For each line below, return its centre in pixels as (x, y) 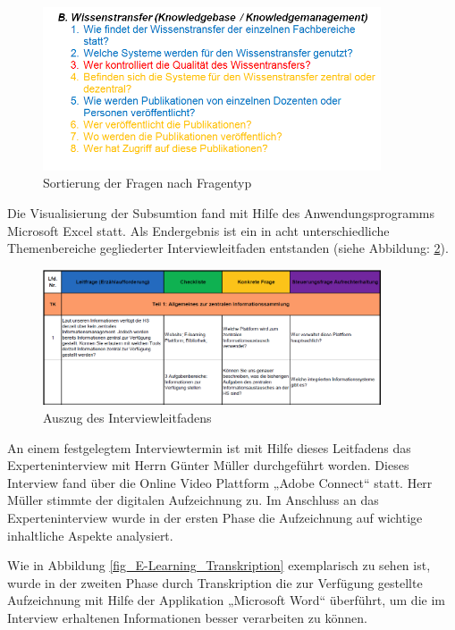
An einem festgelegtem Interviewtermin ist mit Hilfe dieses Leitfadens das (209, 447)
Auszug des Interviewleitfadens (127, 418)
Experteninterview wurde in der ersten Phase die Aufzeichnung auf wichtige (215, 518)
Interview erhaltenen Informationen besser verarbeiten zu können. (187, 618)
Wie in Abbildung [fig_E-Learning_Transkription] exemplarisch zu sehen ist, (219, 565)
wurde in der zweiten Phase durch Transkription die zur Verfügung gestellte (215, 582)
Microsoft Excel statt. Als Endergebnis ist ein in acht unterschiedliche (198, 230)
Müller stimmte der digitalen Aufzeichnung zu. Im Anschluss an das (193, 500)
